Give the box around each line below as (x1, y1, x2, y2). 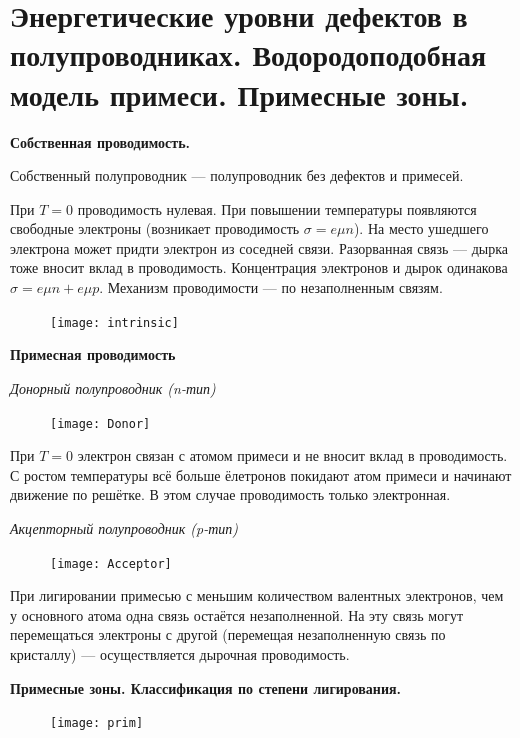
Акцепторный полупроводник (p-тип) (10, 517, 239, 538)
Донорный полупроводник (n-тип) (10, 377, 216, 398)
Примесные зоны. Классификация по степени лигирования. (10, 677, 402, 698)
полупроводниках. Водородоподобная (10, 34, 487, 75)
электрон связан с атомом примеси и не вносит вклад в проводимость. (77, 445, 508, 466)
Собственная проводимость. (10, 131, 191, 152)
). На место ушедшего (353, 218, 489, 239)
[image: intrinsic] (50, 315, 179, 330)
